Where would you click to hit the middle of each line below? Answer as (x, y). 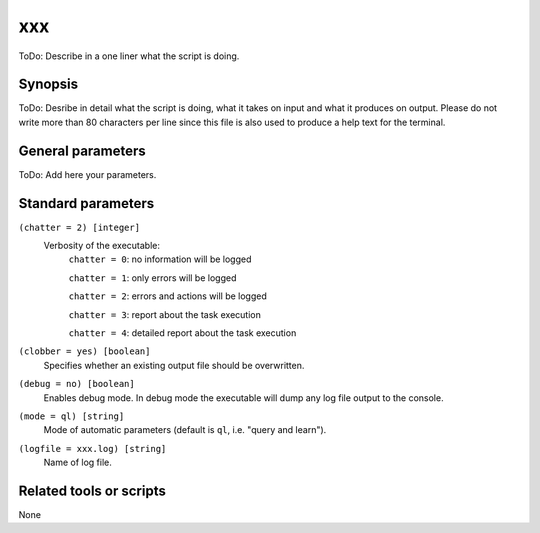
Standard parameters (86, 203)
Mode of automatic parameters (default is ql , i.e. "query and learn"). (185, 430)
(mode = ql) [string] (71, 416)
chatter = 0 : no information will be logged (160, 259)
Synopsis (48, 84)
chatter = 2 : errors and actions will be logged (167, 296)
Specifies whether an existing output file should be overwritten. (174, 365)
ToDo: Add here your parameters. (87, 174)
